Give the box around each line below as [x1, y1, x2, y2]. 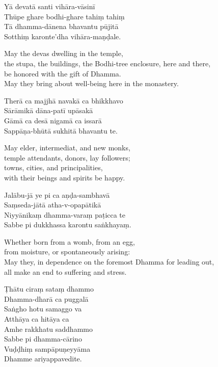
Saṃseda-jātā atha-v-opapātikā [4, 199, 101, 210]
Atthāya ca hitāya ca [4, 313, 69, 324]
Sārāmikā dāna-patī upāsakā [4, 105, 93, 116]
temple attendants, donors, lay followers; [4, 152, 130, 163]
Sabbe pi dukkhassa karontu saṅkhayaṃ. [4, 219, 131, 230]
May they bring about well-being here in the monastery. [4, 78, 179, 89]
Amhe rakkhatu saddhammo [4, 323, 93, 334]
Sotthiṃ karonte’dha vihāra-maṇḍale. [4, 31, 121, 41]
